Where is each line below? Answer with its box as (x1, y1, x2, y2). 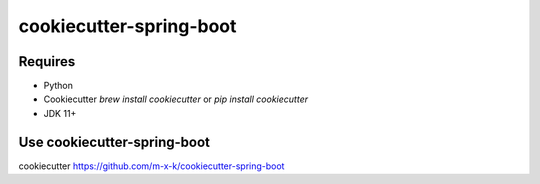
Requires (18, 53, 76, 70)
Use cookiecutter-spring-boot (18, 133, 210, 150)
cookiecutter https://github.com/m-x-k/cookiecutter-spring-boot (18, 160, 285, 172)
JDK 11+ (43, 107, 77, 119)
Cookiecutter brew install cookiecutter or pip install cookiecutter (43, 93, 309, 105)
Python (43, 80, 74, 92)
